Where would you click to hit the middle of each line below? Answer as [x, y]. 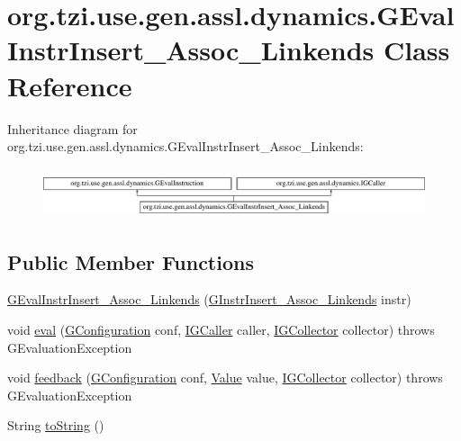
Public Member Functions [131, 261]
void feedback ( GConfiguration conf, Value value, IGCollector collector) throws [225, 378]
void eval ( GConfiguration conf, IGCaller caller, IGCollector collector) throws [221, 329]
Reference [70, 85]
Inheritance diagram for [72, 128]
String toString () [56, 425]
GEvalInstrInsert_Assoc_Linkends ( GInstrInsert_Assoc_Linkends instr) [209, 299]
